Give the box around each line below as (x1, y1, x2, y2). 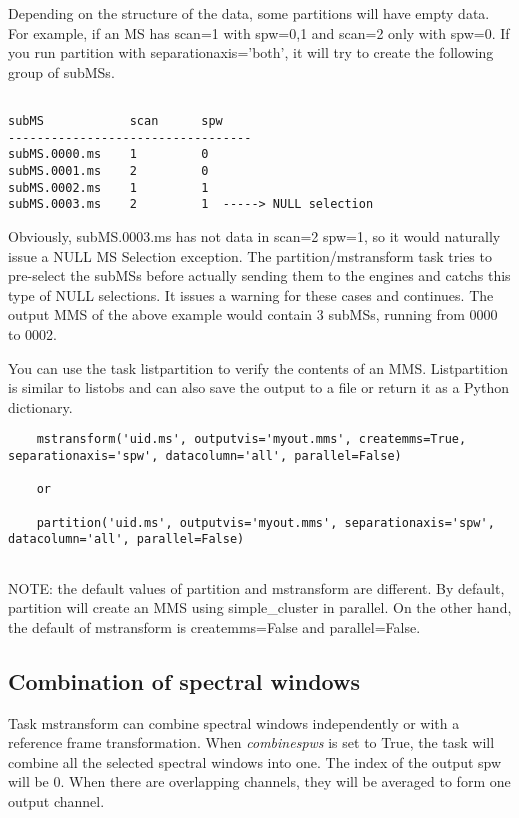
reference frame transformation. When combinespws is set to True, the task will (8, 732, 495, 753)
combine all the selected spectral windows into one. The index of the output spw (8, 751, 502, 772)
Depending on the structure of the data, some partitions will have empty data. (8, 3, 490, 23)
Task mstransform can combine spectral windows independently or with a (8, 712, 460, 733)
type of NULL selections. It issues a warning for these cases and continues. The (8, 284, 494, 305)
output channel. (8, 790, 105, 811)
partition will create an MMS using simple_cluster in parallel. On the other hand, (8, 597, 512, 618)
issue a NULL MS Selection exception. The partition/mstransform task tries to (8, 245, 492, 266)
